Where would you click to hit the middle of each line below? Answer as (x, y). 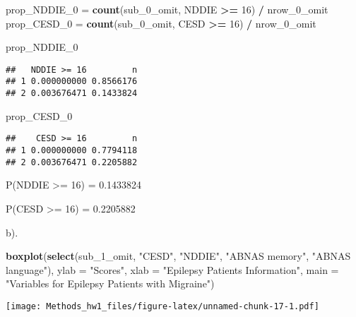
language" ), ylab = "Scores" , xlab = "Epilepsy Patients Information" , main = (172, 269)
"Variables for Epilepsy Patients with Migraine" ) (110, 283)
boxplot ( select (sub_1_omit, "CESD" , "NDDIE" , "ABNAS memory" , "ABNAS (178, 256)
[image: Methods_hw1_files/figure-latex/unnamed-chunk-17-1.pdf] (162, 306)
